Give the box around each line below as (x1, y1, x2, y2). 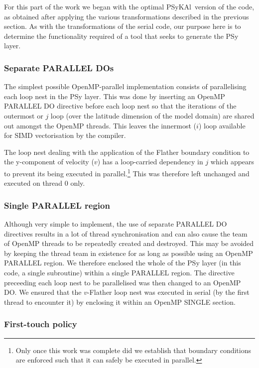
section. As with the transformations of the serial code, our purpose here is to (4, 21, 241, 31)
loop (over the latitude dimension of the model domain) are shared (50, 110, 255, 121)
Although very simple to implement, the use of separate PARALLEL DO (4, 219, 227, 229)
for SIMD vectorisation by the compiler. (4, 130, 126, 140)
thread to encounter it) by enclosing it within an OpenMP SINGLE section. (4, 296, 236, 307)
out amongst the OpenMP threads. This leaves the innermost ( (4, 120, 197, 130)
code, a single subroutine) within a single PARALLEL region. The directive (4, 267, 235, 277)
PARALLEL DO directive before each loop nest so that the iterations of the (4, 101, 237, 111)
